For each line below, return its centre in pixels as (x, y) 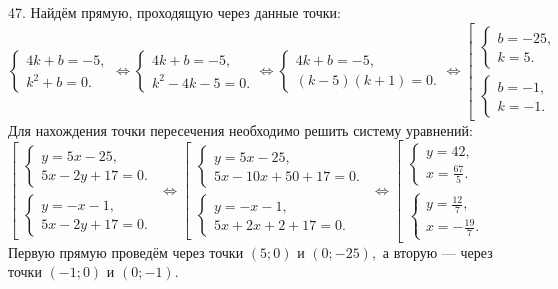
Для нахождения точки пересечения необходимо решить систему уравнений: (240, 129)
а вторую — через (437, 251)
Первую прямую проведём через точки (126, 251)
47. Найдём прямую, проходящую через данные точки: (174, 12)
